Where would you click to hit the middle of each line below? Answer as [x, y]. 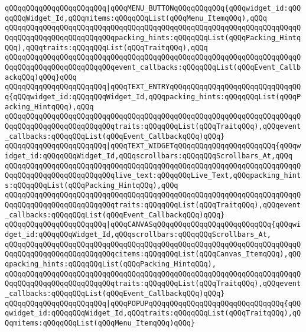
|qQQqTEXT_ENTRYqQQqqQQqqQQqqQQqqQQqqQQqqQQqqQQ [204, 87]
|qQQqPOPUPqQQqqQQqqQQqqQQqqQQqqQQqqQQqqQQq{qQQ [204, 303]
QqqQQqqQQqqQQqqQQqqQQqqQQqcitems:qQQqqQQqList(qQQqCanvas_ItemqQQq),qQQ [153, 254]
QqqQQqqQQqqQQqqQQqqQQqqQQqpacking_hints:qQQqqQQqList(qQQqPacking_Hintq [153, 38]
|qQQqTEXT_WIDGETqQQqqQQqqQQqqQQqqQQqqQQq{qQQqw [204, 146]
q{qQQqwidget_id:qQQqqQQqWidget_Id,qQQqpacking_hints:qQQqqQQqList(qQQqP [153, 97]
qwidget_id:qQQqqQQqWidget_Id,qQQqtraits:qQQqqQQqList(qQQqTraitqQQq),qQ [153, 313]
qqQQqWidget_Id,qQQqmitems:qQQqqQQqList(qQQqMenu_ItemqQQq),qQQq [136, 18]
